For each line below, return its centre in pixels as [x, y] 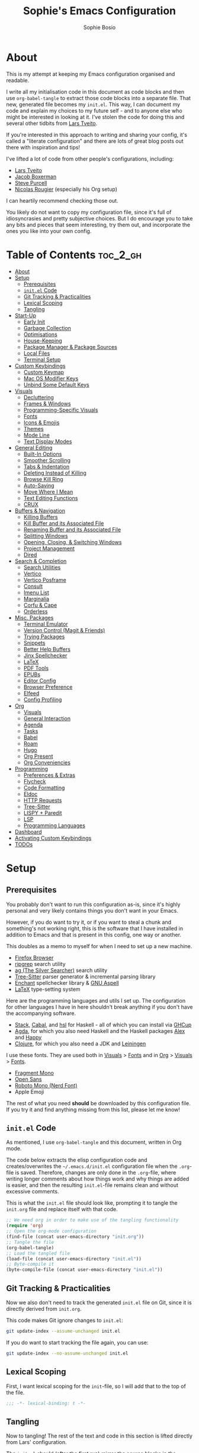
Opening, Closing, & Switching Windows [73, 542]
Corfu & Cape [40, 605]
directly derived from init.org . [44, 1309]
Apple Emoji [29, 1092]
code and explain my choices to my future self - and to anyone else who [94, 110]
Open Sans [28, 1079]
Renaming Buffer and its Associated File [72, 529]
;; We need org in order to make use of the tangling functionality [92, 1220]
